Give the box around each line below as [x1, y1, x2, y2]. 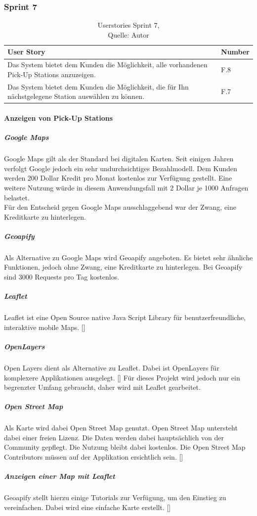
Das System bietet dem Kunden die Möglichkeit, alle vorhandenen [7, 59, 208, 70]
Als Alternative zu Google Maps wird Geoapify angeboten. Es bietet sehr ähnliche [4, 252, 253, 262]
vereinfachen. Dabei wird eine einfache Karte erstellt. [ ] [4, 502, 171, 512]
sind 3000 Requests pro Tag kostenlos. [4, 272, 120, 282]
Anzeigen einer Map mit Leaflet [4, 471, 115, 481]
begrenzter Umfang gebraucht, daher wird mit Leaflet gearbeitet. [4, 382, 201, 392]
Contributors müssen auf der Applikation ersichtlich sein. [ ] [4, 452, 183, 462]
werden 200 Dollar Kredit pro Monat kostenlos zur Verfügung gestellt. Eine [4, 173, 232, 183]
